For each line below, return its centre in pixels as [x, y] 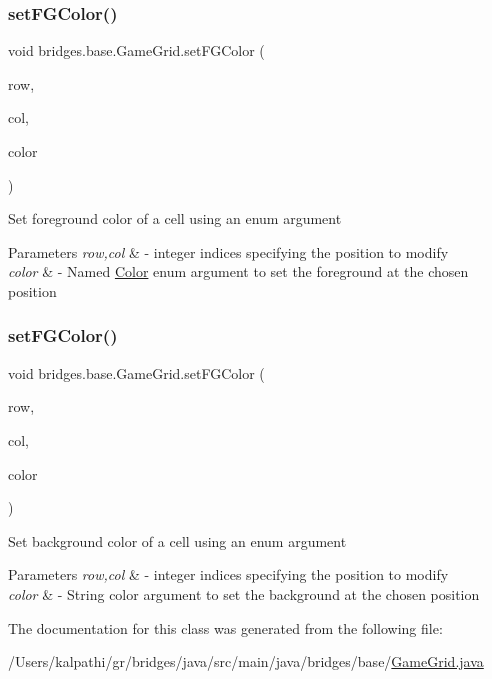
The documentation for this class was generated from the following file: [225, 627]
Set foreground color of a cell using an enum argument [175, 218]
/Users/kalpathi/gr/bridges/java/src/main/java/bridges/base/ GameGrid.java [246, 661]
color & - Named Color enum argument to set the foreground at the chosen [238, 271]
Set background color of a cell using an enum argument [177, 540]
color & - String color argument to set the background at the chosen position [244, 593]
